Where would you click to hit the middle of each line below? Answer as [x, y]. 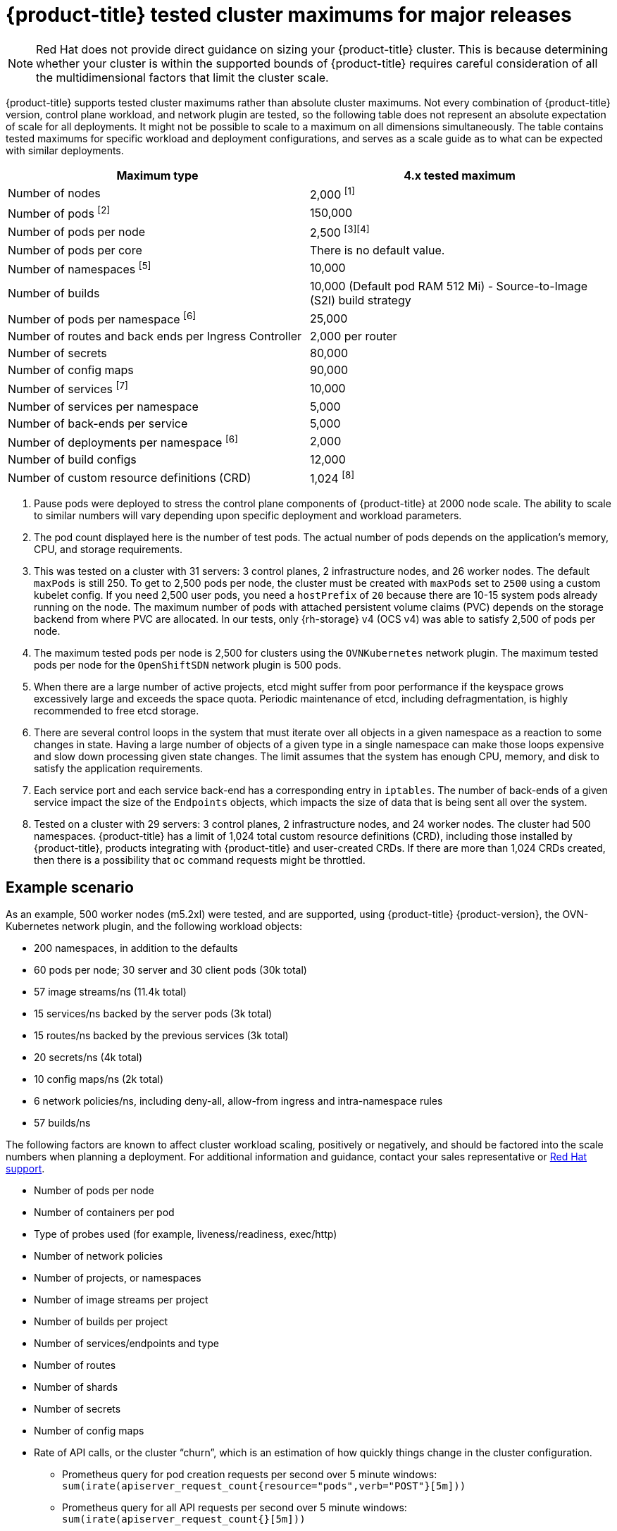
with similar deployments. [65, 150]
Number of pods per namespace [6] [102, 318]
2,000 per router [354, 336]
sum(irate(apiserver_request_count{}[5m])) [184, 1519]
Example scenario [70, 887]
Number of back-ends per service [98, 423]
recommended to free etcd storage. [117, 711]
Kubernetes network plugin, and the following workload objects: [154, 926]
